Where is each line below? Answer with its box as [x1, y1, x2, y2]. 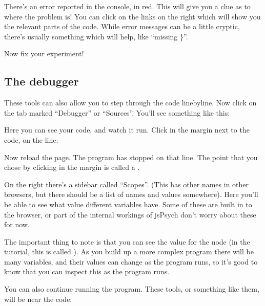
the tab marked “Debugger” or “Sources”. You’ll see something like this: [4, 107, 230, 118]
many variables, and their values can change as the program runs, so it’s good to [4, 256, 258, 267]
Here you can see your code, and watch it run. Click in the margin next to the [4, 124, 250, 135]
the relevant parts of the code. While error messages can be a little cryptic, [4, 21, 240, 32]
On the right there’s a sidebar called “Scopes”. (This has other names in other [4, 179, 249, 189]
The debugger [4, 73, 79, 89]
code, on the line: [4, 134, 58, 145]
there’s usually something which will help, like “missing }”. [4, 31, 188, 41]
